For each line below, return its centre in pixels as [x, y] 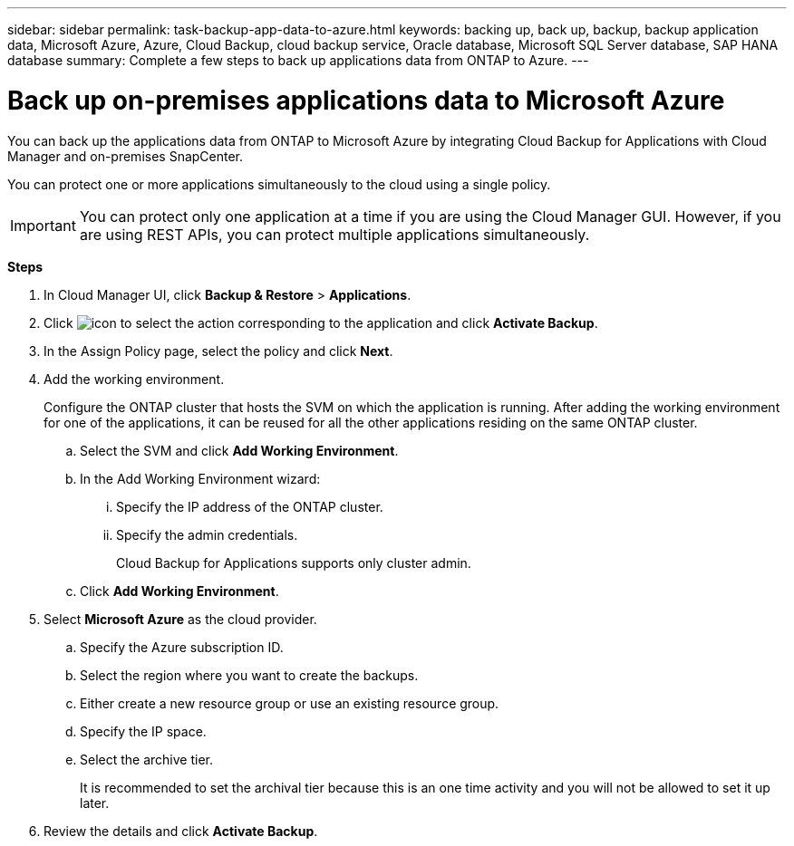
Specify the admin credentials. [207, 534]
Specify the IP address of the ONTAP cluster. [250, 506]
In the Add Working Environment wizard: [200, 478]
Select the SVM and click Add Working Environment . [239, 450]
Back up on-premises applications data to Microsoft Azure [366, 100]
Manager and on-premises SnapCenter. [126, 156]
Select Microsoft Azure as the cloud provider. [180, 619]
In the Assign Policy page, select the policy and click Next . [218, 351]
